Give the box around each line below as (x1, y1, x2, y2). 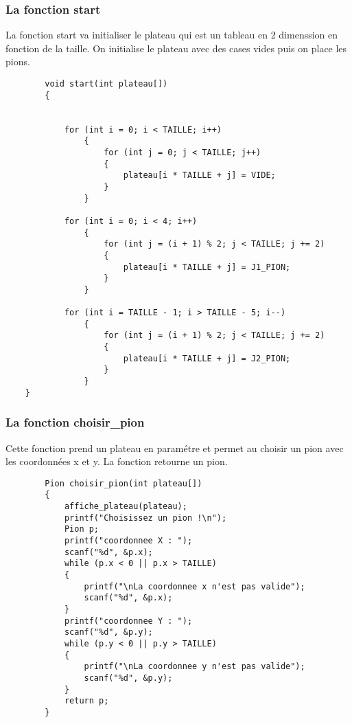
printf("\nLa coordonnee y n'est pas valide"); (84, 662, 305, 672)
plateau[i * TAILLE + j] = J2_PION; (123, 353, 291, 363)
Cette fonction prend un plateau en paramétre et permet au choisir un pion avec (5, 440, 344, 455)
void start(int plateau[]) (45, 79, 168, 89)
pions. (5, 54, 30, 69)
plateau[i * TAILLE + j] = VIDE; (123, 170, 276, 181)
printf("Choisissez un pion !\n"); (64, 512, 227, 523)
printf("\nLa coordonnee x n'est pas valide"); (84, 581, 305, 591)
